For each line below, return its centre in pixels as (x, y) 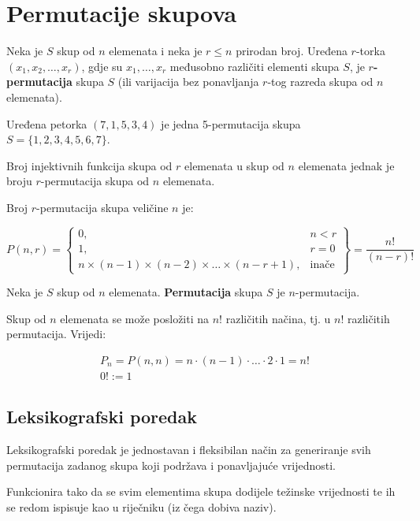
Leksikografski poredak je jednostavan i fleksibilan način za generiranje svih (189, 450)
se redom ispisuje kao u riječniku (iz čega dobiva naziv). (141, 506)
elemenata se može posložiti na (135, 318)
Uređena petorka (47, 123)
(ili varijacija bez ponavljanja (188, 82)
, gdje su (102, 66)
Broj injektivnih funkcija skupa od (89, 165)
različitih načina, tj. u (278, 318)
